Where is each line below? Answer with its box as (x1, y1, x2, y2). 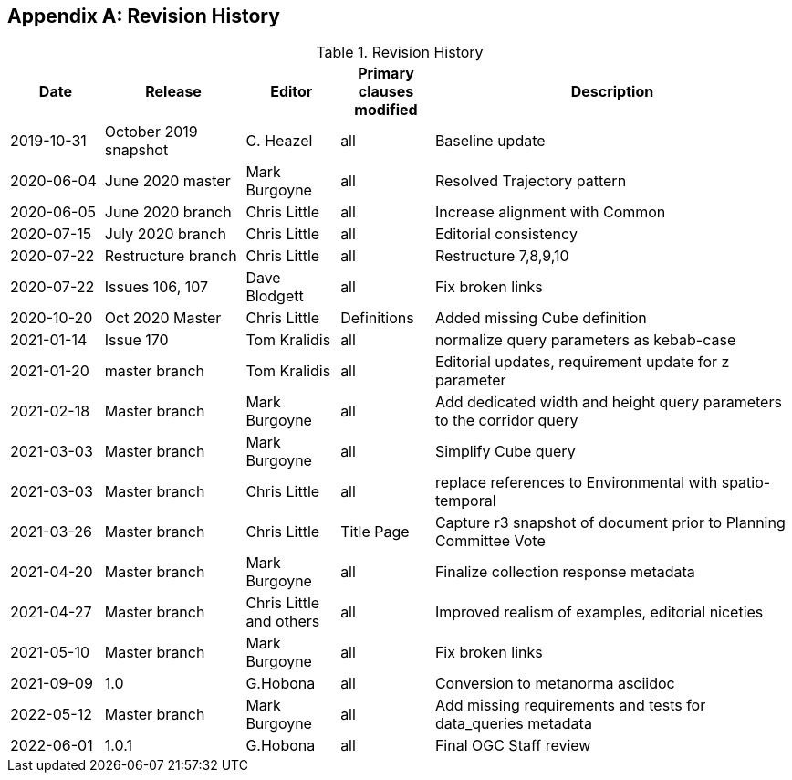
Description (570, 82, 654, 101)
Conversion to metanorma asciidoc (434, 674, 675, 693)
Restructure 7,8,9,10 (434, 247, 569, 266)
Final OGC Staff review (434, 736, 591, 755)
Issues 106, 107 (104, 278, 209, 297)
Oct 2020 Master (104, 309, 222, 328)
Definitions (340, 309, 414, 328)
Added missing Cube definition (434, 309, 647, 328)
